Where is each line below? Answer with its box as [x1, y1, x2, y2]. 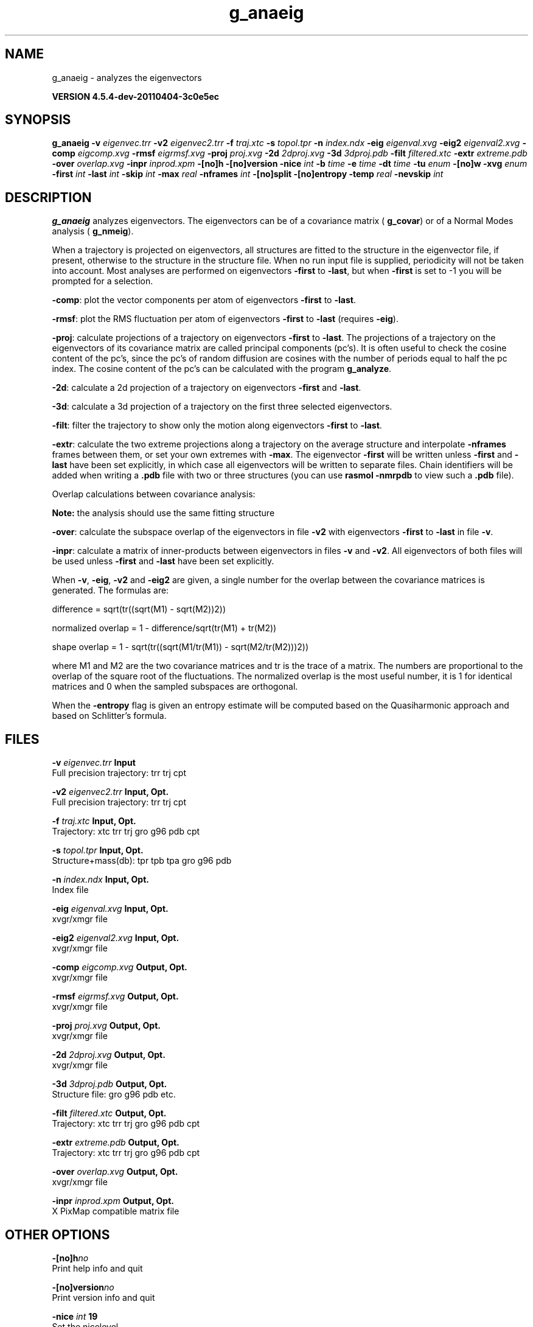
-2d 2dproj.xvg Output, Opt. [52, 1049, 165, 1060]
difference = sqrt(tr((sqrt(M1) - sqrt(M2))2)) [52, 604, 226, 615]
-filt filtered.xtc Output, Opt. [52, 1108, 167, 1119]
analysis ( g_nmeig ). [52, 226, 134, 237]
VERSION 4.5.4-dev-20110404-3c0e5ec [52, 91, 220, 102]
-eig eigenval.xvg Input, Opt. [52, 903, 169, 914]
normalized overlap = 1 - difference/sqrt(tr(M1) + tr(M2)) [52, 623, 277, 634]
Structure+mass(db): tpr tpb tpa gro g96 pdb [52, 855, 232, 866]
